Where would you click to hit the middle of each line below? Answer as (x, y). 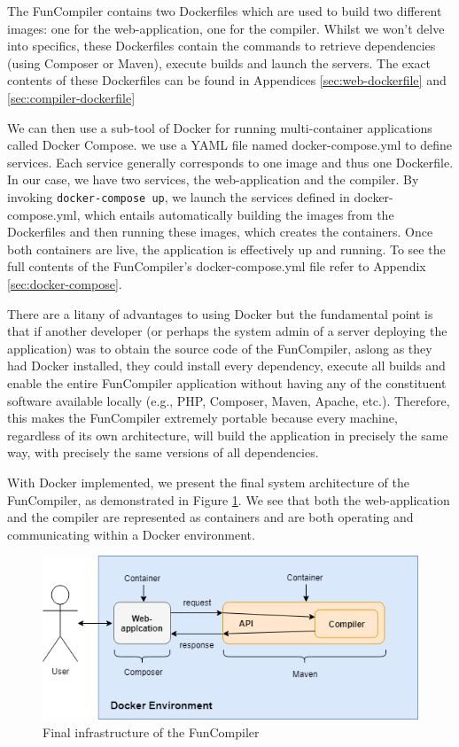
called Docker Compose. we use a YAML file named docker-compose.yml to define (229, 145)
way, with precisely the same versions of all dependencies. (163, 452)
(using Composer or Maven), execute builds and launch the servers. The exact (219, 62)
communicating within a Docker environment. (131, 534)
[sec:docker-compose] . (65, 283)
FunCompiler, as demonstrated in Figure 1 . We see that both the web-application (229, 499)
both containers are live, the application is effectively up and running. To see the (226, 249)
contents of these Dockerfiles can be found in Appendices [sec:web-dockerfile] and (227, 80)
